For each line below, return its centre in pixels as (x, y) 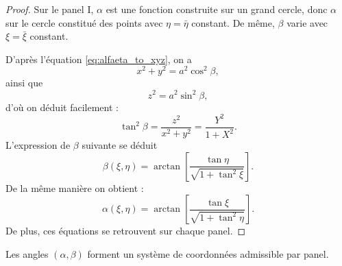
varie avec (307, 22)
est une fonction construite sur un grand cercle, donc (217, 9)
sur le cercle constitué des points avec (84, 22)
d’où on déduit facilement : (62, 107)
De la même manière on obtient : (75, 188)
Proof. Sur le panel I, (50, 9)
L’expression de (38, 145)
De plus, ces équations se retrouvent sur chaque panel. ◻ (126, 231)
